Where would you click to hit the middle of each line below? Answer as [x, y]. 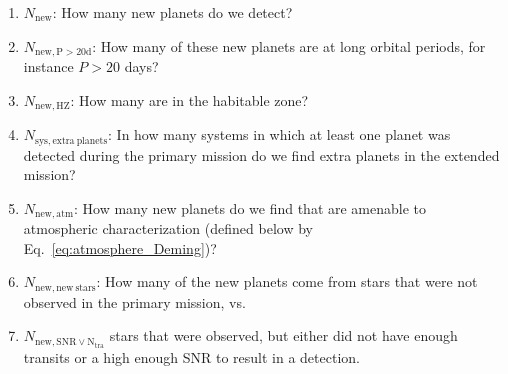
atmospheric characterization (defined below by [168, 228]
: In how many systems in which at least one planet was [279, 134]
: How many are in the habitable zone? [189, 99]
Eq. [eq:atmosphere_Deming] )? [120, 247]
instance [48, 66]
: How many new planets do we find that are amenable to [250, 207]
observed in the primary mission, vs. [134, 301]
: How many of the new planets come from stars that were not [287, 281]
